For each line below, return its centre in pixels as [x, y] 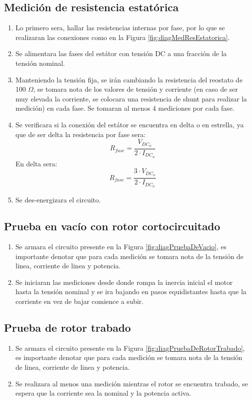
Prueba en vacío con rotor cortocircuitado [112, 226]
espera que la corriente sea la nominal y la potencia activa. [103, 393]
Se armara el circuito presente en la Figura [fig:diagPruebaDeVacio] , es [121, 247]
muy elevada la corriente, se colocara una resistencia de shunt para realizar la [131, 98]
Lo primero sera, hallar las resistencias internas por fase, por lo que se [120, 28]
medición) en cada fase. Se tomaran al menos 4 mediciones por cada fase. [125, 108]
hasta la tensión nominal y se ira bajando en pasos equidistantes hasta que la [131, 291]
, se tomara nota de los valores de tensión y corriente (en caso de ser [136, 89]
